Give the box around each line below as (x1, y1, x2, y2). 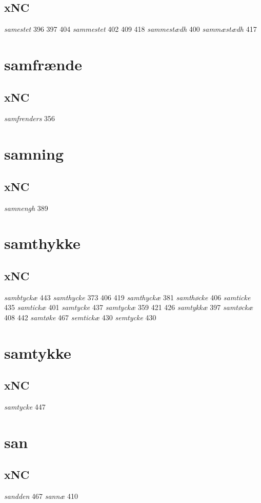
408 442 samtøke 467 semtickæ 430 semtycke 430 (4, 312, 156, 322)
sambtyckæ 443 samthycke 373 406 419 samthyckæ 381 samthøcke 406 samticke (4, 292, 251, 302)
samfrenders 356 (4, 113, 55, 124)
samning (4, 143, 64, 164)
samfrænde (4, 53, 83, 74)
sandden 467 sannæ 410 (4, 491, 78, 501)
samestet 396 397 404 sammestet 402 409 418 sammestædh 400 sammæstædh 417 (4, 24, 257, 34)
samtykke (4, 342, 71, 363)
